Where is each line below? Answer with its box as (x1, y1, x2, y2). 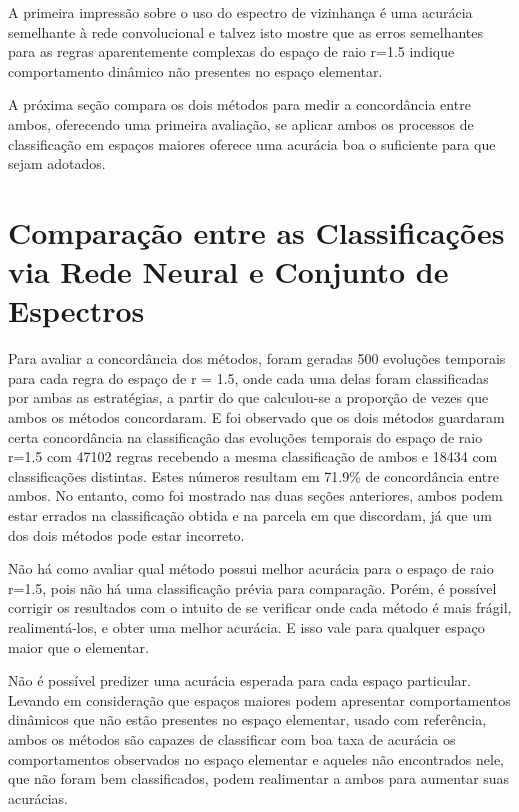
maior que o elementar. (8, 636, 149, 657)
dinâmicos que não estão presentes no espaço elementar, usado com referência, (8, 709, 487, 730)
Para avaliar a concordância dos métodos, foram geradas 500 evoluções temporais (8, 348, 506, 369)
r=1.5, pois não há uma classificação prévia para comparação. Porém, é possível (8, 577, 497, 598)
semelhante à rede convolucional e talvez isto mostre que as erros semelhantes (8, 21, 484, 42)
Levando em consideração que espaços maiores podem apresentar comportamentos (8, 689, 511, 710)
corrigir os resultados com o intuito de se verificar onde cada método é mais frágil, (8, 597, 512, 618)
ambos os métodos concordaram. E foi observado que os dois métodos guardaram (8, 407, 505, 428)
